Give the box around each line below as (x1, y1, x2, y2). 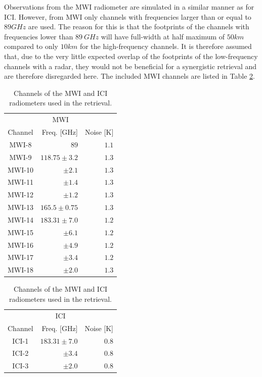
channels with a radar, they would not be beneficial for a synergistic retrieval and (4, 61, 257, 71)
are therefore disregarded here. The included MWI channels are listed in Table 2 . (4, 71, 255, 81)
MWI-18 (8, 264, 33, 275)
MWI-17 (8, 252, 33, 262)
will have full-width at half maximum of (101, 31, 225, 41)
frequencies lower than (4, 31, 73, 41)
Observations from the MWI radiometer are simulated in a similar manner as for (4, 2, 254, 12)
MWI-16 (8, 239, 33, 250)
